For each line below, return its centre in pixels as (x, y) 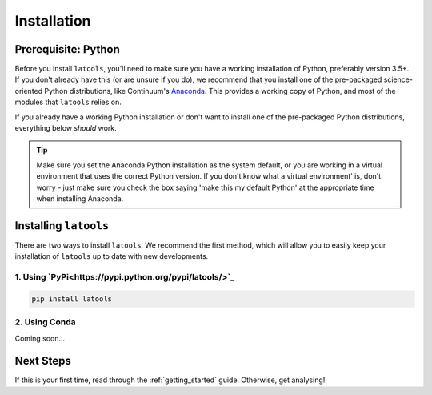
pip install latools (72, 299)
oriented (29, 91)
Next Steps (43, 361)
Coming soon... (40, 338)
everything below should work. (66, 128)
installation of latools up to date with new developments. (112, 256)
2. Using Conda (45, 322)
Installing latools (62, 226)
